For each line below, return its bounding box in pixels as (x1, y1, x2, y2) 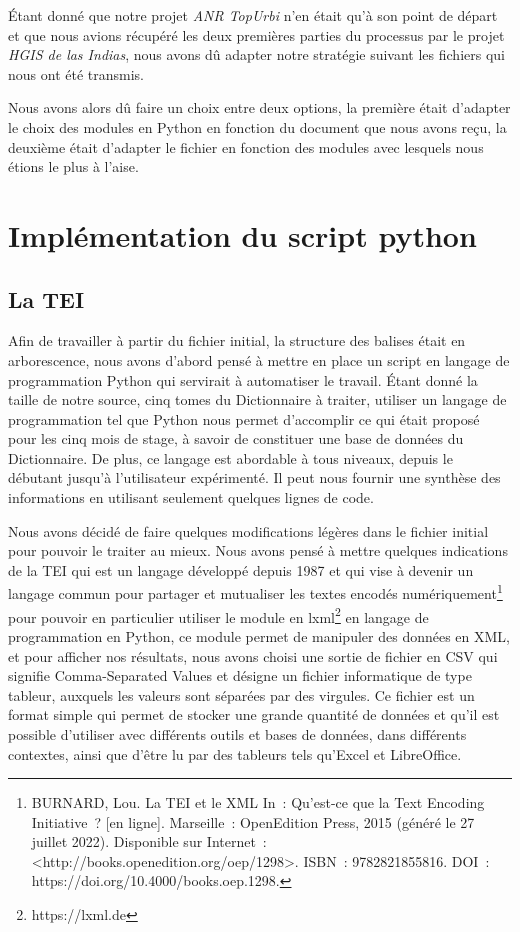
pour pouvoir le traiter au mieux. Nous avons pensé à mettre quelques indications (8, 540, 508, 561)
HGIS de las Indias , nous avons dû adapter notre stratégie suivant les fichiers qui (8, 44, 505, 65)
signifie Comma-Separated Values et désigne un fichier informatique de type (8, 665, 472, 686)
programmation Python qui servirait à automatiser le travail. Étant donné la (8, 369, 478, 390)
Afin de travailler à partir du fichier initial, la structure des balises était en (8, 330, 466, 351)
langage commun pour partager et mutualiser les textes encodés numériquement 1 (8, 580, 503, 604)
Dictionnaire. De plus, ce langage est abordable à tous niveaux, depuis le (8, 447, 453, 468)
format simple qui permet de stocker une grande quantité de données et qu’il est (8, 704, 500, 725)
